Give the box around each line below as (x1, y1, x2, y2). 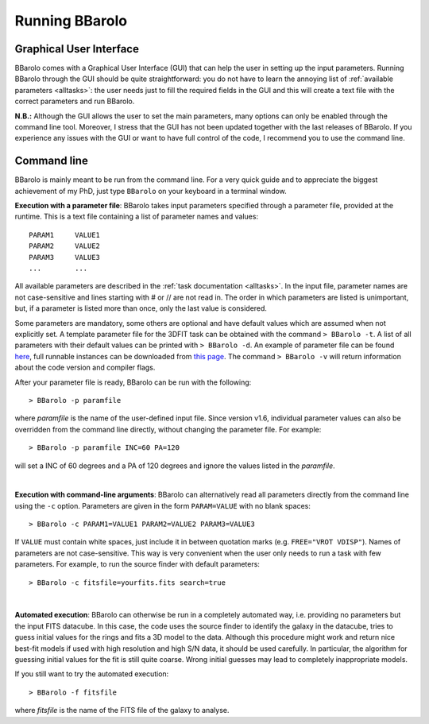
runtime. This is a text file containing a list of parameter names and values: (14, 211, 258, 222)
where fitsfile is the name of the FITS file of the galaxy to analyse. (14, 706, 230, 715)
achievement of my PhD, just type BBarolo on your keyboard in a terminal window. (14, 186, 288, 196)
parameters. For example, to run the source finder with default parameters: (14, 559, 260, 569)
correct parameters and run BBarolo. (14, 96, 135, 106)
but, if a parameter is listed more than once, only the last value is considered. (14, 304, 268, 313)
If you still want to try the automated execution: (14, 669, 169, 679)
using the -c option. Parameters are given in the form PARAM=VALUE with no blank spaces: (14, 501, 311, 510)
